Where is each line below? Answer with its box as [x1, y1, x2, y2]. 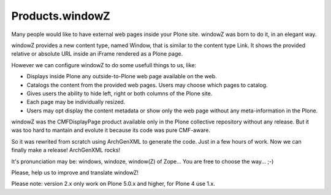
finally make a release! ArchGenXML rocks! [11, 147, 121, 154]
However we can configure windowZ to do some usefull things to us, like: [11, 61, 196, 68]
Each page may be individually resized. [26, 98, 126, 106]
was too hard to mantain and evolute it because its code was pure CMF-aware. [11, 127, 211, 134]
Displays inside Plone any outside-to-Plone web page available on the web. [26, 73, 217, 80]
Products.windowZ [11, 9, 110, 23]
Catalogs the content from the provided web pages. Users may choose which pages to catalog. [26, 81, 268, 89]
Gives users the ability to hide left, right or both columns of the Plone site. [26, 89, 213, 97]
